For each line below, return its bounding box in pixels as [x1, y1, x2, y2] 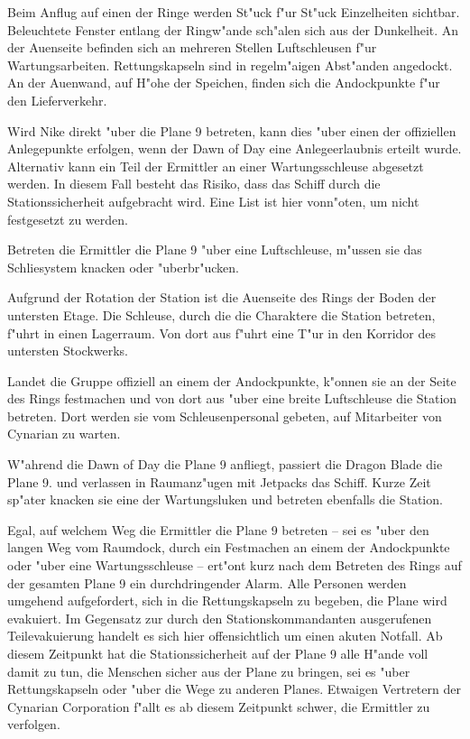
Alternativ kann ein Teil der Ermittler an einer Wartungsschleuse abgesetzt [7, 156, 424, 175]
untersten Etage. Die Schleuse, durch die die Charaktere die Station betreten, [7, 305, 436, 324]
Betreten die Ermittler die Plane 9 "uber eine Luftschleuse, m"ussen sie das [7, 240, 422, 259]
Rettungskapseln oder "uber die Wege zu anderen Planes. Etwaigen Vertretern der [7, 679, 461, 698]
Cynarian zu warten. [7, 424, 121, 443]
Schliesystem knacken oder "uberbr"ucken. [7, 257, 239, 276]
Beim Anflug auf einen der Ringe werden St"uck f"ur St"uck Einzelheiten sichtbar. [7, 3, 460, 21]
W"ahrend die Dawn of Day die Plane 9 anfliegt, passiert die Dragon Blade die [7, 455, 443, 474]
